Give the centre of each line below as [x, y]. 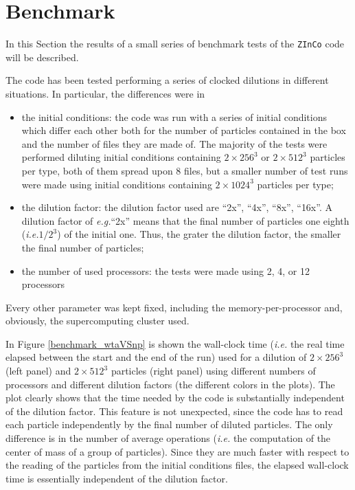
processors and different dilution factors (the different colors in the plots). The [170, 384]
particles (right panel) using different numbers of [213, 371]
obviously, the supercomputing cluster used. [98, 321]
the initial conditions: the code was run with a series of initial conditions [174, 116]
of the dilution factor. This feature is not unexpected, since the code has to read [174, 411]
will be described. [42, 57]
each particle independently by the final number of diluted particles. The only [169, 424]
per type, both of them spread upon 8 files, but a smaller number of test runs [185, 170]
